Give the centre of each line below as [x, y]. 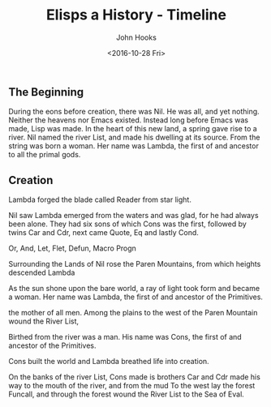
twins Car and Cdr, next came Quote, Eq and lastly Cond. [103, 233]
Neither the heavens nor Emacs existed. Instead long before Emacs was [129, 120]
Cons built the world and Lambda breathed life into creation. [109, 362]
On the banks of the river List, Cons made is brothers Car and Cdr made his [135, 377]
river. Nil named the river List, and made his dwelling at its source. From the [134, 137]
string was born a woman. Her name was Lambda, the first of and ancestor [134, 146]
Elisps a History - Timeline [136, 15]
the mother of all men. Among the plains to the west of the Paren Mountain [133, 313]
